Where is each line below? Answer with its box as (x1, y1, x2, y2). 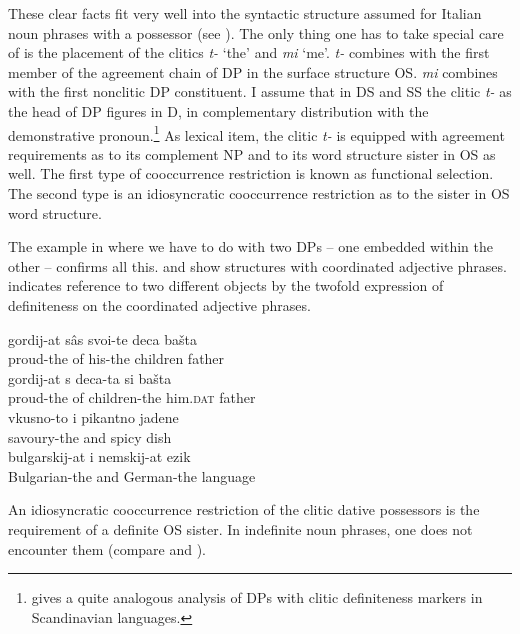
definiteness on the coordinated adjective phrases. (8, 294, 311, 315)
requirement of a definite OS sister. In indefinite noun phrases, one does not (8, 518, 473, 539)
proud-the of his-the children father (8, 348, 225, 369)
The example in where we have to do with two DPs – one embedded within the (8, 236, 494, 257)
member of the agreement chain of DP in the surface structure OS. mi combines (8, 61, 498, 82)
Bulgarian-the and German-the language (8, 465, 256, 486)
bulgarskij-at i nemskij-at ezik (8, 446, 191, 467)
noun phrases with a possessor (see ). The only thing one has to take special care (8, 22, 504, 43)
